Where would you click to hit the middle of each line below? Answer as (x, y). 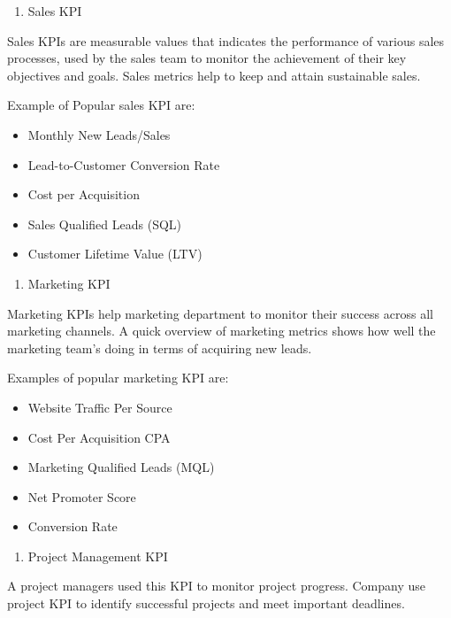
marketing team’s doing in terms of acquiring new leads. (160, 348)
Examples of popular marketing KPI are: (118, 378)
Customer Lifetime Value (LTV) (115, 254)
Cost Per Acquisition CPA (99, 437)
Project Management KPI (98, 556)
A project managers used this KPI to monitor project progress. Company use (216, 586)
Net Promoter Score (82, 496)
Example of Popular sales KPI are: (101, 105)
